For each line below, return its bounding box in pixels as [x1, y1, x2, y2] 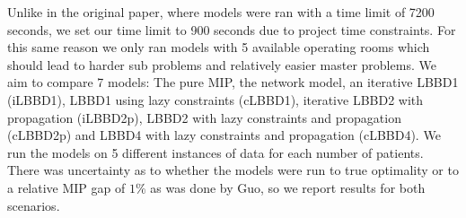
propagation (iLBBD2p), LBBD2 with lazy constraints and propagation [7, 108, 401, 126]
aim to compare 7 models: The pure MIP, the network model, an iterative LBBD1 [7, 73, 459, 92]
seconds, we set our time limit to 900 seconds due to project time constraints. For [7, 20, 456, 39]
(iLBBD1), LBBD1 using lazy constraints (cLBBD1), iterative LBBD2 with [7, 90, 424, 109]
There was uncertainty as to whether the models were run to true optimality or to [7, 161, 459, 179]
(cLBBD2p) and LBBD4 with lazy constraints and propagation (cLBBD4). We [7, 126, 441, 144]
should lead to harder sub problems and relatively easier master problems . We [7, 55, 436, 74]
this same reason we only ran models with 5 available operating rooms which [7, 38, 430, 57]
